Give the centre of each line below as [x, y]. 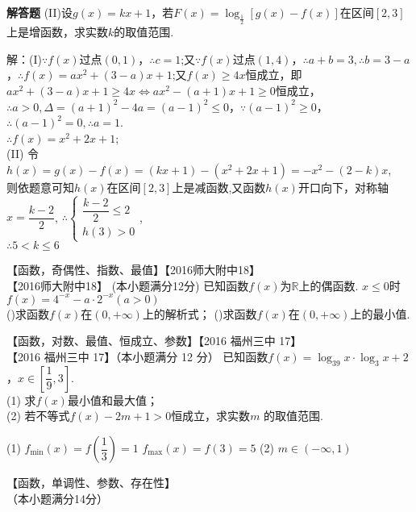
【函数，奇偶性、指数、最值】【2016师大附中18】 [133, 270]
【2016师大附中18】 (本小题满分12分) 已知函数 [128, 285]
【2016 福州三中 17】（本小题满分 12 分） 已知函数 [137, 357]
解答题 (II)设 [40, 12]
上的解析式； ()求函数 [200, 313]
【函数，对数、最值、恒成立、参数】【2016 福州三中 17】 [154, 341]
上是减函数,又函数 [219, 187]
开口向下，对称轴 [343, 187]
